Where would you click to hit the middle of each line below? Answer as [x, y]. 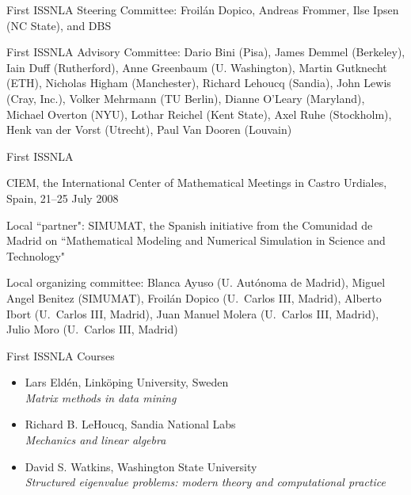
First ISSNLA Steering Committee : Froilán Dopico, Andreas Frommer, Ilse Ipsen [203, 10]
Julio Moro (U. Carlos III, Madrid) [92, 329]
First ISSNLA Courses [61, 355]
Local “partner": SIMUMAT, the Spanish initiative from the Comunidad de [190, 225]
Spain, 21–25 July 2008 [63, 198]
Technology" [36, 255]
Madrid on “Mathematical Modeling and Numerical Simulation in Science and [196, 240]
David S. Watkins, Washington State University [141, 466]
